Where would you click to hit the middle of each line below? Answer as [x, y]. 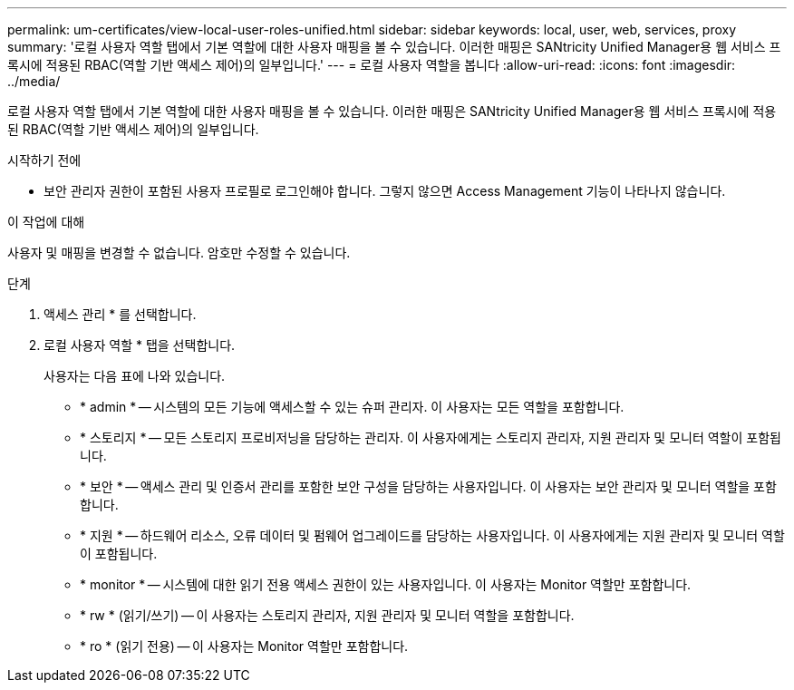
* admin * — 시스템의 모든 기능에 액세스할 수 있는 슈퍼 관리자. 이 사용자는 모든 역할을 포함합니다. [352, 407]
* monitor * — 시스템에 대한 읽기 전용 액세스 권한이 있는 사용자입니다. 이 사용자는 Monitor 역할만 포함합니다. [386, 584]
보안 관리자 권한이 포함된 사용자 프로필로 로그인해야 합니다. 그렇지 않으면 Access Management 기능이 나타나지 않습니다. [385, 191]
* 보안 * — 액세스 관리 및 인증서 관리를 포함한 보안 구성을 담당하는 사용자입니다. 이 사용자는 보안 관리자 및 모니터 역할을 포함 [428, 486]
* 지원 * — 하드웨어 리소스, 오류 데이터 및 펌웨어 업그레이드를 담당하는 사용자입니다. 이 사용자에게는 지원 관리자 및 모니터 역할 [432, 535]
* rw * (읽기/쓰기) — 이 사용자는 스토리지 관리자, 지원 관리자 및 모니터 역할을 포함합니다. [327, 615]
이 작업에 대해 [46, 222]
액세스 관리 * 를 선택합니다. [120, 314]
